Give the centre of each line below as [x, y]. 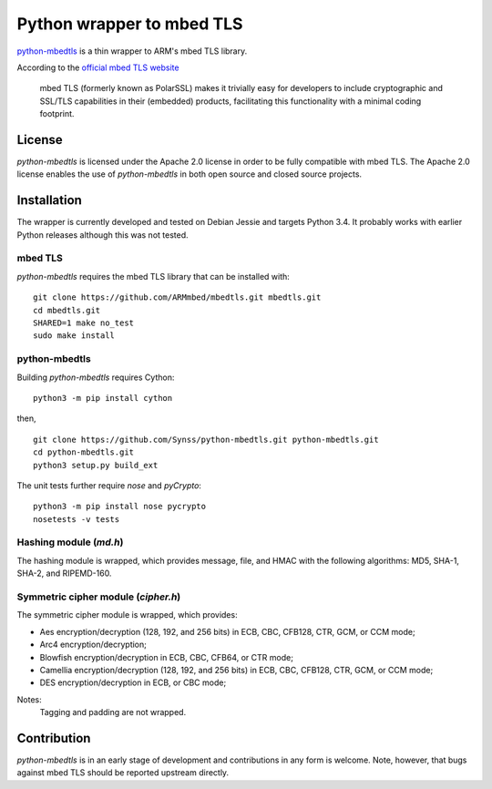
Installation [49, 200]
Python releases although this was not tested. [102, 235]
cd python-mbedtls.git [84, 452]
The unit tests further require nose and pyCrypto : [109, 485]
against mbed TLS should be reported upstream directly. [123, 773]
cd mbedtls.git [67, 310]
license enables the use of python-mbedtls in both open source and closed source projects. [190, 174]
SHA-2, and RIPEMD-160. [64, 573]
